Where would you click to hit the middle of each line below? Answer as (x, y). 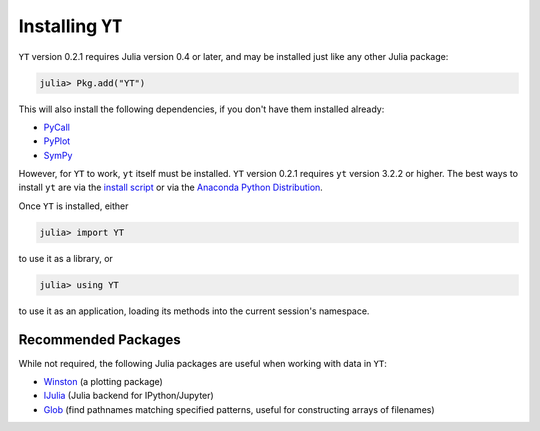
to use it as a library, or (66, 258)
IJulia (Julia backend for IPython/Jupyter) (128, 396)
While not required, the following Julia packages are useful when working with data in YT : (202, 363)
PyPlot (57, 141)
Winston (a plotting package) (103, 382)
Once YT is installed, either (73, 206)
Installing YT (70, 26)
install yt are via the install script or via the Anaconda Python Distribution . (171, 187)
